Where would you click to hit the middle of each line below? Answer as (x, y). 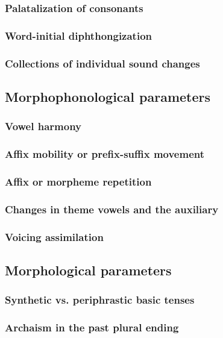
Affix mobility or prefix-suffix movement (105, 154)
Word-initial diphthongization (79, 35)
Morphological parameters (88, 270)
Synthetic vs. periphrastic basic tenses (100, 300)
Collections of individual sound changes (102, 63)
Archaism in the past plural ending (92, 327)
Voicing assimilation (54, 236)
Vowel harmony (43, 126)
